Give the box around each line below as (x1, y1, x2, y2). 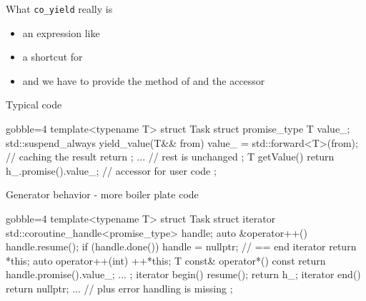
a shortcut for (22, 49, 83, 64)
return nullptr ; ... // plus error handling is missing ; (6, 280, 233, 295)
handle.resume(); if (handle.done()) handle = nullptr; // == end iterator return (6, 239, 357, 254)
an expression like (22, 25, 100, 40)
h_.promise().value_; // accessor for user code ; (6, 163, 217, 178)
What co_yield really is (6, 1, 113, 16)
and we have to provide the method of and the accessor (22, 73, 265, 88)
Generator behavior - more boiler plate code (6, 187, 199, 202)
